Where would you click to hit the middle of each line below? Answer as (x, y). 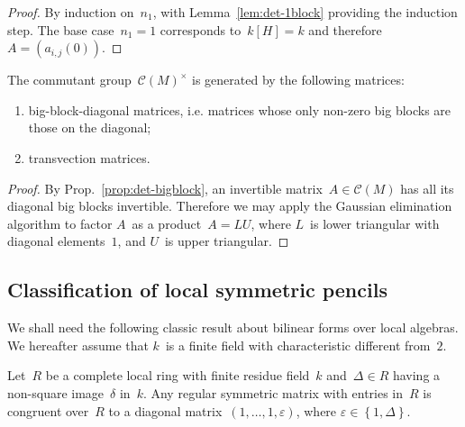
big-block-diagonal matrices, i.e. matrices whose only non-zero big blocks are (240, 109)
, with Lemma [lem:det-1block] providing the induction (305, 12)
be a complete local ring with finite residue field (178, 375)
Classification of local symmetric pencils (197, 290)
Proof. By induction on (71, 12)
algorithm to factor (60, 223)
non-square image (56, 392)
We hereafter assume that (78, 345)
